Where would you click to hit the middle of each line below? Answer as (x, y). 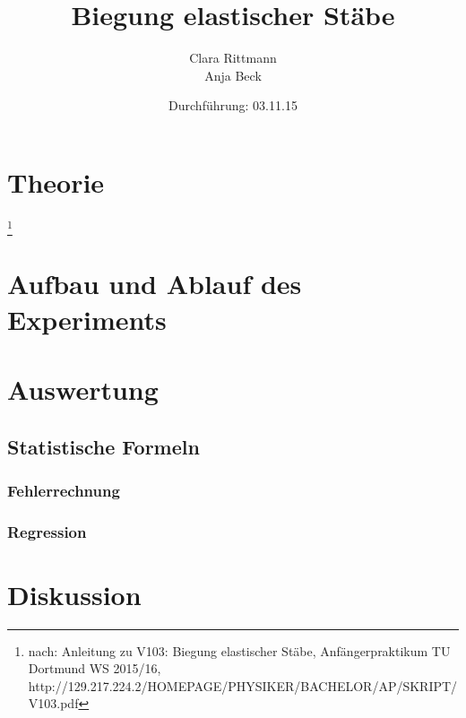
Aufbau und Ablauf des (155, 284)
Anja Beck (233, 75)
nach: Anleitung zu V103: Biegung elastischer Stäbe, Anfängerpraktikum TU (239, 650)
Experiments (87, 319)
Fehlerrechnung (64, 490)
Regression (47, 531)
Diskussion (74, 594)
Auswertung (83, 389)
